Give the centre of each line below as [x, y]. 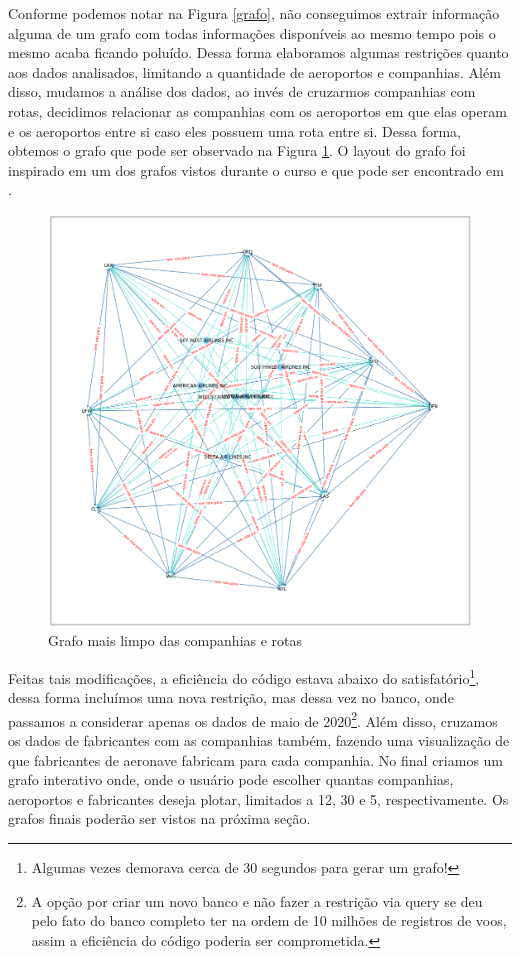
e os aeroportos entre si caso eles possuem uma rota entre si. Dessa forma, [234, 130]
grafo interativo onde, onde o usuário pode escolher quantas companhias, [231, 779]
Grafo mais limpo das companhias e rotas [175, 640]
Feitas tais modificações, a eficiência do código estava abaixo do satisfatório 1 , [244, 676]
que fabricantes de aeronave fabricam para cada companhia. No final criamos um [256, 759]
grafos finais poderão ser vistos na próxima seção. [159, 818]
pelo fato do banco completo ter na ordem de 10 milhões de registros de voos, [269, 920]
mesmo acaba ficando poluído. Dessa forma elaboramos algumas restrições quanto [258, 52]
